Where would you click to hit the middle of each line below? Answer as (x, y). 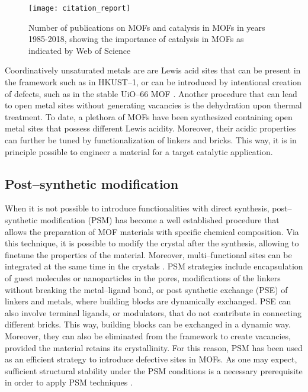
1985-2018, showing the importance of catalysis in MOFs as (136, 39)
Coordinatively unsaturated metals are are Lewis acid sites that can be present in (153, 70)
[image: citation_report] (79, 8)
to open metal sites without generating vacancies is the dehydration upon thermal (153, 105)
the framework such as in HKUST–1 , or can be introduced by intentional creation (153, 82)
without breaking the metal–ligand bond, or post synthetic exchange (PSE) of (146, 289)
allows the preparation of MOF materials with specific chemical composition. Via (152, 231)
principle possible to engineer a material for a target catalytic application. (139, 151)
